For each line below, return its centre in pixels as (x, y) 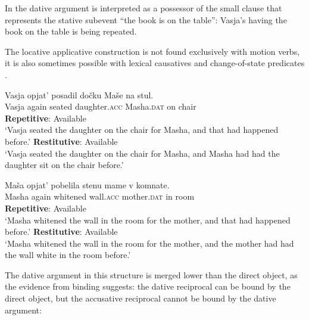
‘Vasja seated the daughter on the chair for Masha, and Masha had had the (142, 153)
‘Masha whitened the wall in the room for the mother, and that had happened (148, 220)
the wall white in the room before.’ (68, 255)
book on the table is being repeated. (71, 31)
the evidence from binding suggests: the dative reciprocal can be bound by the (148, 286)
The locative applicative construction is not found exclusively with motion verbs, (152, 51)
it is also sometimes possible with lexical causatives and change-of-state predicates (155, 63)
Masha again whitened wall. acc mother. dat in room (100, 196)
